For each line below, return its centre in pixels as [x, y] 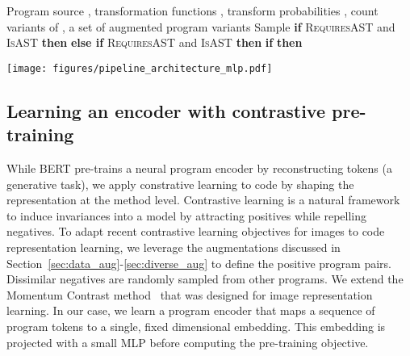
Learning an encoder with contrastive [166, 110]
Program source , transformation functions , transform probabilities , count [192, 10]
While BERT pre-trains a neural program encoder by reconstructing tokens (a [199, 168]
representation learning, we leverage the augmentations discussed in [174, 247]
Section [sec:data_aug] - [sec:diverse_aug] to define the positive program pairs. [199, 263]
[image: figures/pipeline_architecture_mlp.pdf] [140, 68]
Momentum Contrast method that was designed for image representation [190, 294]
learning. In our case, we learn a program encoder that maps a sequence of [191, 310]
